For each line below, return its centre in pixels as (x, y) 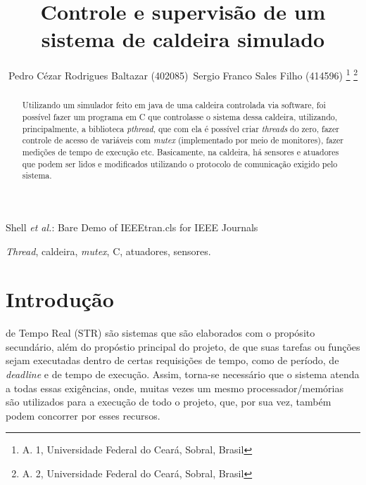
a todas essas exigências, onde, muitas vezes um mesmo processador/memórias (175, 388)
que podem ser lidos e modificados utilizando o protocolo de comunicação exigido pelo (180, 163)
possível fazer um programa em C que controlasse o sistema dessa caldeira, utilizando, (179, 117)
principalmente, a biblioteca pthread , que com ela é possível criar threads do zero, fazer (181, 128)
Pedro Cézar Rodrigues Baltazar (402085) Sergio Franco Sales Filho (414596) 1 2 (183, 74)
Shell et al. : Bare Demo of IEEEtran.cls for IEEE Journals (132, 227)
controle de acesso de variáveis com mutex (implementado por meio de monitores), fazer (183, 140)
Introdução (60, 299)
